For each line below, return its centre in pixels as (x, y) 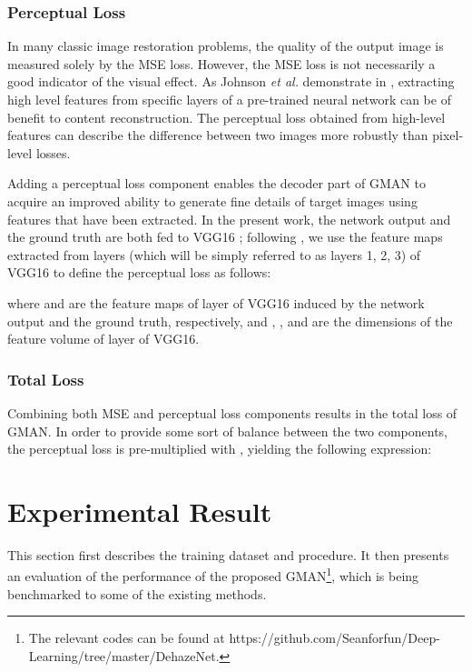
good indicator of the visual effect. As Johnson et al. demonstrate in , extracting (231, 81)
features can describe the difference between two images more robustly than (218, 135)
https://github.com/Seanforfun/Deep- (334, 638)
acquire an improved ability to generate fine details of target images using (212, 201)
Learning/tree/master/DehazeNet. (124, 655)
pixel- (448, 135)
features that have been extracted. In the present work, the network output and (229, 219)
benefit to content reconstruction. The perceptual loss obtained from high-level (226, 117)
